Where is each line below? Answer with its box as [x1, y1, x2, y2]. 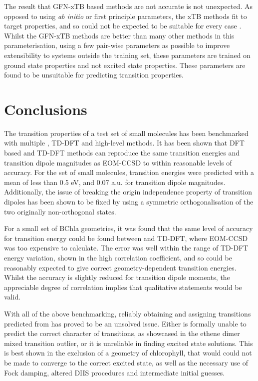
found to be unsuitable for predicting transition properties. [4, 69, 184, 80]
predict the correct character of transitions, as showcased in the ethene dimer [4, 328, 240, 338]
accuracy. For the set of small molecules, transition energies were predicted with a [4, 167, 254, 177]
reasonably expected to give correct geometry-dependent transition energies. [4, 262, 237, 272]
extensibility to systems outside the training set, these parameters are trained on [4, 49, 251, 60]
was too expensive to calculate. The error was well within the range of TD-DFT [4, 242, 249, 253]
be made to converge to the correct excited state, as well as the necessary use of [4, 357, 248, 367]
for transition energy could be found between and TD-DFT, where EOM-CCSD [4, 232, 248, 243]
